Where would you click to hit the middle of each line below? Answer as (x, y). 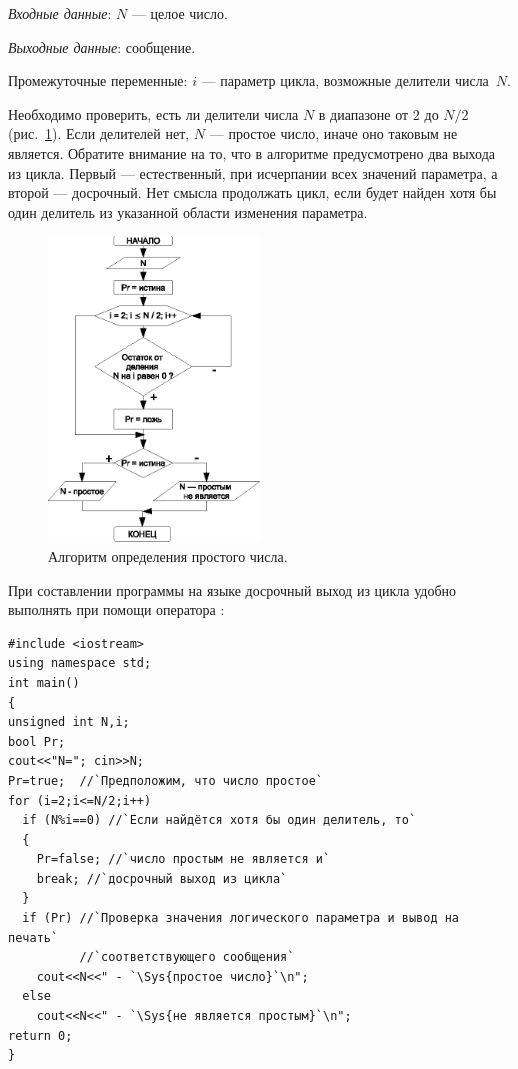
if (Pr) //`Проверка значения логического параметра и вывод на (241, 918)
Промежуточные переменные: (98, 80)
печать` (33, 937)
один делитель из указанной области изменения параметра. (188, 211)
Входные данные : (60, 13)
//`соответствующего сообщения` (187, 957)
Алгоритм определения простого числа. (168, 555)
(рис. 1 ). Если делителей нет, (99, 133)
